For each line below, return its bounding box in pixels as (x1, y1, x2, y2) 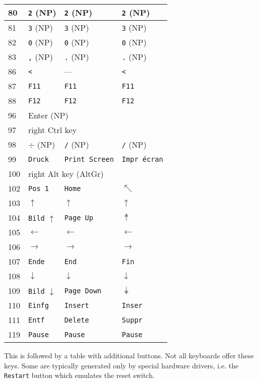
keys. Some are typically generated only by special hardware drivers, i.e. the (4, 360, 239, 370)
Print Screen (64, 155, 114, 163)
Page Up (64, 213, 93, 222)
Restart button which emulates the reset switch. (4, 370, 155, 380)
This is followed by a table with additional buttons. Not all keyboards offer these (4, 350, 254, 360)
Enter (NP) (28, 109, 69, 121)
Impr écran (121, 155, 163, 163)
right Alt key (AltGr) (28, 168, 104, 179)
